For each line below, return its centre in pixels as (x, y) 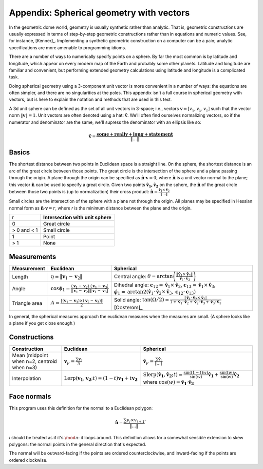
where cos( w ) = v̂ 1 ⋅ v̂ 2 (169, 383)
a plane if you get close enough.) (42, 323)
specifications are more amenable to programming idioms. (67, 47)
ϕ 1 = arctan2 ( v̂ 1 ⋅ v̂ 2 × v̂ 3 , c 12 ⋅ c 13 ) (155, 292)
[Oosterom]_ (129, 308)
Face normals (30, 396)
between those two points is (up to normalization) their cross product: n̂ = (84, 191)
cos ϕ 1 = (60, 289)
